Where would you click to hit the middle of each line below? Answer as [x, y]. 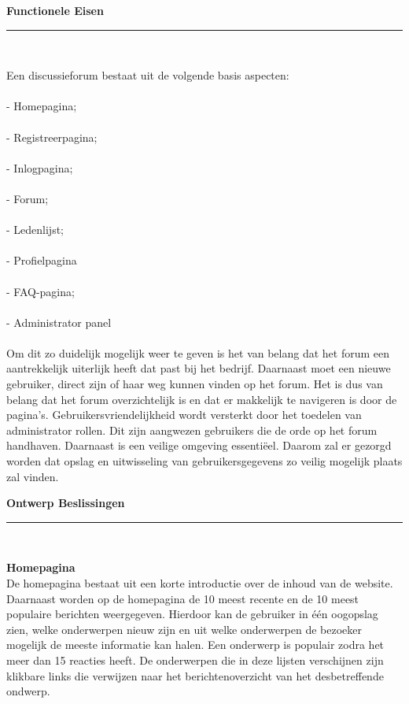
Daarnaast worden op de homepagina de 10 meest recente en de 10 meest [183, 598]
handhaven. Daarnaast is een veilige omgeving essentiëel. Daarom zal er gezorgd [199, 445]
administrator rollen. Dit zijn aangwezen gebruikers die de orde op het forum [192, 430]
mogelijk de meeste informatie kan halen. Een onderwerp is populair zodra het [195, 645]
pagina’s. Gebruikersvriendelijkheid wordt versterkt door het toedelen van [184, 415]
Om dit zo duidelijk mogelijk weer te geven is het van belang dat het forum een [198, 352]
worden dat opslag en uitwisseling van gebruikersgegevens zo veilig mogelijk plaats [204, 461]
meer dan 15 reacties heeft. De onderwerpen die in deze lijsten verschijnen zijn [195, 660]
